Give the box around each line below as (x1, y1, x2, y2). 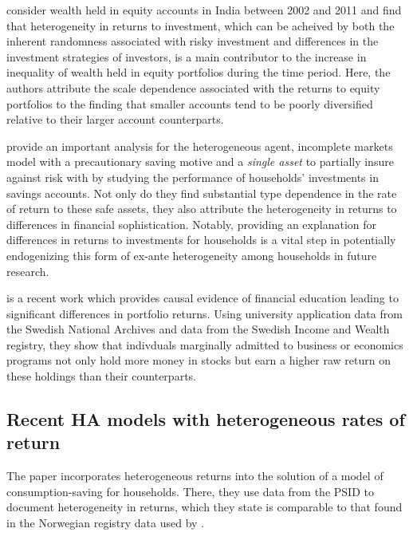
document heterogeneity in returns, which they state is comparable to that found (6, 499, 403, 515)
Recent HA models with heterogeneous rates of (6, 407, 405, 432)
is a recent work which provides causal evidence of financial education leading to (6, 290, 399, 306)
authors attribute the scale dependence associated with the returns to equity (6, 79, 380, 96)
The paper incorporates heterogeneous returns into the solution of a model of (6, 467, 383, 484)
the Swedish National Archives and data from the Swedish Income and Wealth (6, 321, 390, 337)
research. (6, 262, 49, 279)
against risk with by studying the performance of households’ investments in (6, 168, 379, 185)
